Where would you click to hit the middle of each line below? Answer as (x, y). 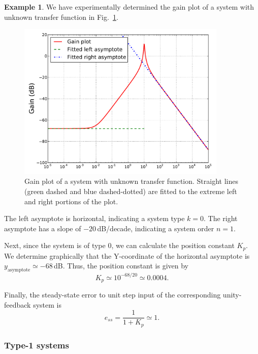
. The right (221, 218)
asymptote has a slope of (43, 228)
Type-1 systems (37, 345)
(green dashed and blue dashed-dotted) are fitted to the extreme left (131, 191)
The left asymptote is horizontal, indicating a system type (94, 218)
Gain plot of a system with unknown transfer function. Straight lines (131, 181)
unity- (232, 295)
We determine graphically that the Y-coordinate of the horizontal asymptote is (127, 255)
